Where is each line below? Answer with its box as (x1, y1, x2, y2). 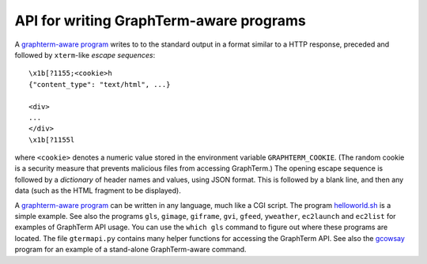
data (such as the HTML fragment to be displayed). (14, 186, 181, 195)
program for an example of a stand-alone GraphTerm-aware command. (14, 245, 247, 255)
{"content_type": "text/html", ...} (28, 80, 171, 89)
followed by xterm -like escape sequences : (14, 50, 156, 59)
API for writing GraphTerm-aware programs (14, 12, 306, 29)
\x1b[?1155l (28, 135, 75, 144)
